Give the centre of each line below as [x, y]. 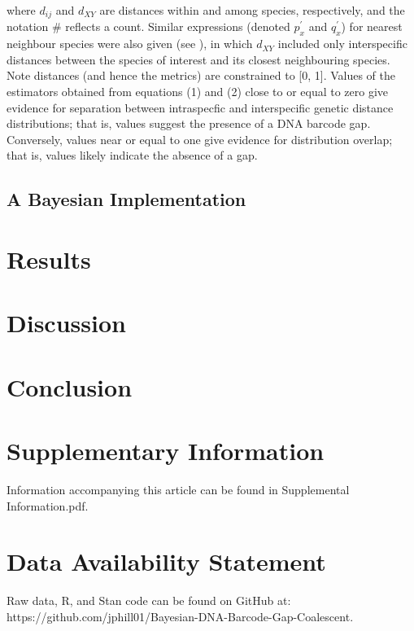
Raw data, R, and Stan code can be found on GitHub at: [149, 600]
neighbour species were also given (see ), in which [130, 44]
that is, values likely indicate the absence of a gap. [132, 155]
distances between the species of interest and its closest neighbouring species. [198, 59]
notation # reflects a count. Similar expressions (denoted [148, 26]
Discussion [66, 323]
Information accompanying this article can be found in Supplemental [178, 490]
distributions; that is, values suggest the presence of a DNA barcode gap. [189, 123]
